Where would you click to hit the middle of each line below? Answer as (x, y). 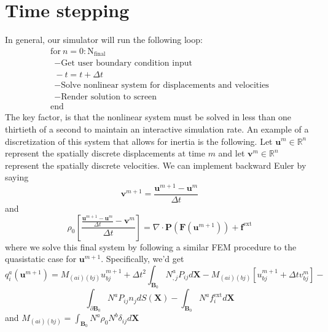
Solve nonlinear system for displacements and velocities (165, 86)
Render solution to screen (109, 97)
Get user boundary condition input (127, 64)
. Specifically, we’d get (143, 259)
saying (17, 177)
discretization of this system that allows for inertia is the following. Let (139, 141)
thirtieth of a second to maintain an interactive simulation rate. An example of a (157, 129)
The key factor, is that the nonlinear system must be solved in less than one (148, 117)
